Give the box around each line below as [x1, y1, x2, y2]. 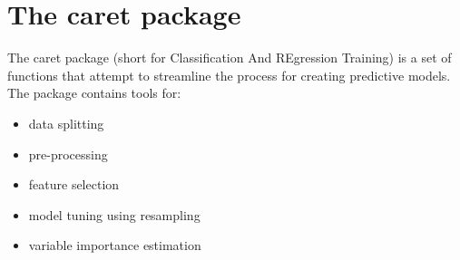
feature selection [28, 175, 120, 194]
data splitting [28, 113, 104, 132]
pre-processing [28, 144, 108, 163]
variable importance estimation [28, 236, 201, 255]
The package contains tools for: [7, 83, 181, 102]
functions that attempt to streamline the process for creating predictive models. [7, 65, 451, 84]
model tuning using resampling [28, 205, 201, 224]
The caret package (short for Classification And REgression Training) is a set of [7, 48, 452, 67]
